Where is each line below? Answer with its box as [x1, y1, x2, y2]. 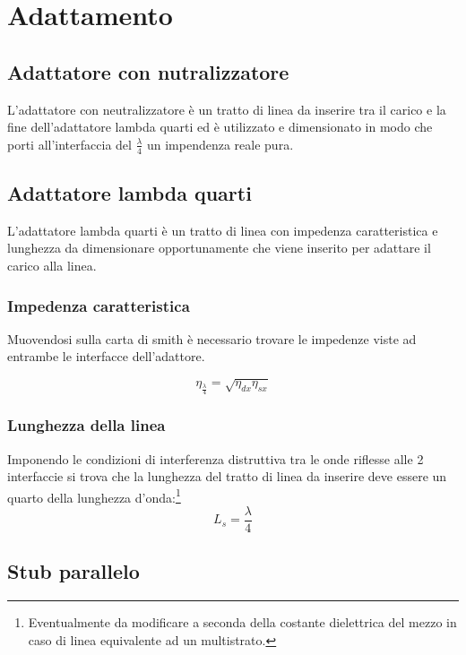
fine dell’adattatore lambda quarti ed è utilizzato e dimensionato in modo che [7, 117, 433, 136]
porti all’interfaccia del [7, 134, 132, 153]
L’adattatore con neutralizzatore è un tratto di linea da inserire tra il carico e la [7, 99, 446, 118]
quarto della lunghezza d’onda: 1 [7, 485, 181, 506]
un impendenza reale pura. [146, 134, 294, 153]
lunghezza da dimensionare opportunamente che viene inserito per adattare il [7, 238, 431, 257]
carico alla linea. [7, 255, 97, 274]
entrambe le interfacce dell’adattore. [7, 347, 205, 366]
